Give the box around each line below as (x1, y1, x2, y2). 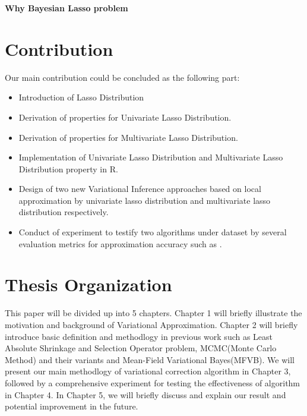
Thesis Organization (5, 272, 172, 297)
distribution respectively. (18, 206, 109, 218)
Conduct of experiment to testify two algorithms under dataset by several (18, 226, 287, 238)
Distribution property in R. (18, 162, 118, 175)
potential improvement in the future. (5, 400, 138, 412)
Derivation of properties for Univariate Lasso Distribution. (18, 111, 232, 123)
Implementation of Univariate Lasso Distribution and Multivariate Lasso (18, 151, 283, 163)
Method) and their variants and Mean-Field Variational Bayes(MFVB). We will (5, 353, 295, 365)
